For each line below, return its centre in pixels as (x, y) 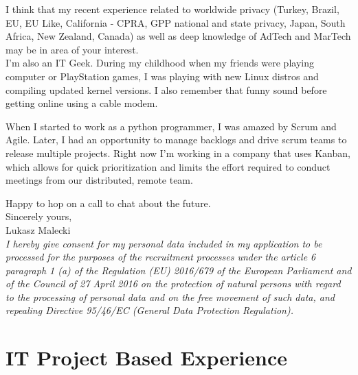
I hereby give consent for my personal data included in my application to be (164, 243)
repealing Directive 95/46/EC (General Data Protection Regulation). (150, 310)
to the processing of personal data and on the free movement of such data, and (170, 297)
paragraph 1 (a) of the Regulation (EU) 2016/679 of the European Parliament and (179, 270)
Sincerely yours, (39, 216)
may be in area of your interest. (72, 49)
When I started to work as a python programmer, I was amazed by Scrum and (171, 126)
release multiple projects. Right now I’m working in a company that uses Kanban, (178, 153)
